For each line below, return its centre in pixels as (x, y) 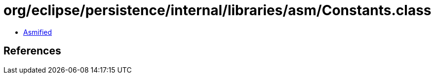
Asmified (38, 32)
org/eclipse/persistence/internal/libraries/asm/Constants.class (217, 10)
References (32, 51)
